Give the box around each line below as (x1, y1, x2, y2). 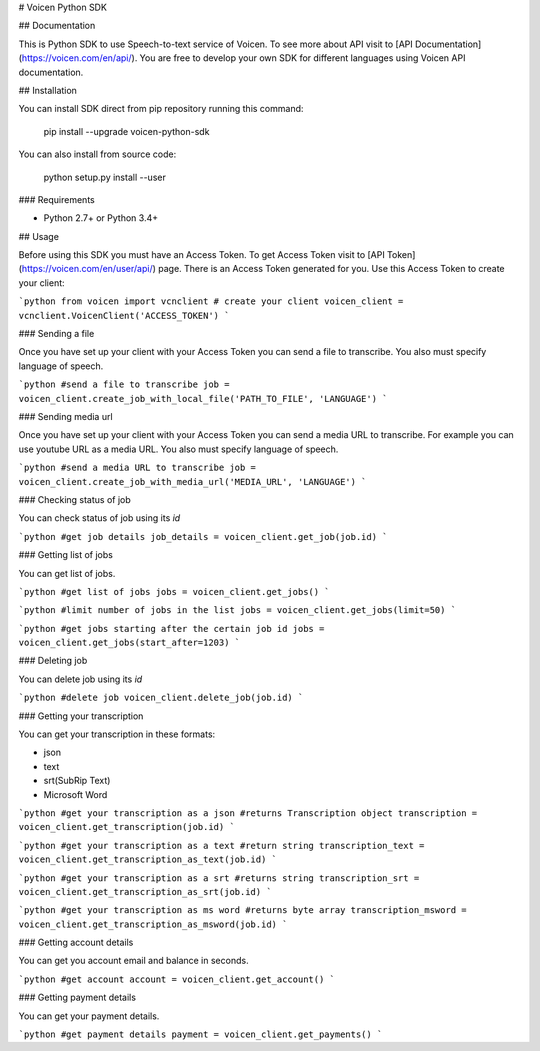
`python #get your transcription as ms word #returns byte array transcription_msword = (18, 905, 467, 916)
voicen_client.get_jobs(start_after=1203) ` (18, 637, 241, 649)
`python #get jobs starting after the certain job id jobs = (18, 623, 325, 634)
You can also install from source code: (18, 148, 177, 160)
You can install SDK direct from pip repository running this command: (18, 103, 304, 115)
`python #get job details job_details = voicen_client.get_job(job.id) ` (18, 531, 389, 542)
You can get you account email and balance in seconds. (18, 955, 249, 967)
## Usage (18, 230, 60, 242)
